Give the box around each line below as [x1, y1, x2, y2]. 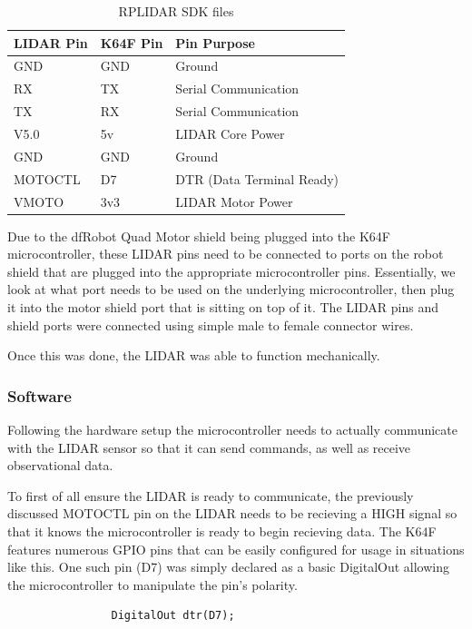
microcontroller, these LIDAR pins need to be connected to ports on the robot [7, 244, 444, 263]
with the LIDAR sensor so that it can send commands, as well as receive [7, 437, 411, 457]
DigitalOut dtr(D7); [111, 609, 235, 623]
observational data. [7, 456, 113, 475]
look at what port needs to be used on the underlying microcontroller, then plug [7, 280, 455, 299]
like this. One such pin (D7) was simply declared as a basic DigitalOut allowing [7, 557, 449, 576]
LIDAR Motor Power [175, 192, 293, 211]
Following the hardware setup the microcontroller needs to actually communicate [7, 419, 457, 438]
